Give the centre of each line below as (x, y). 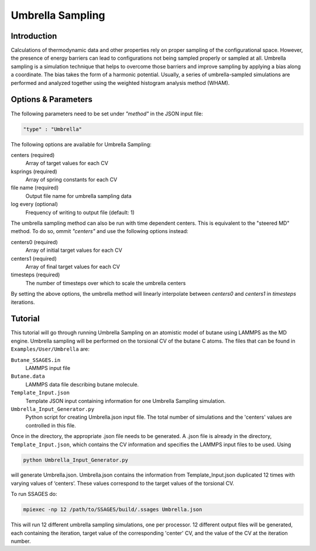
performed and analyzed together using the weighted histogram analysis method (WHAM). (120, 83)
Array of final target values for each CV (73, 266)
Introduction (34, 36)
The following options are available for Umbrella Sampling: (81, 144)
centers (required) (33, 155)
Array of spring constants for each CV (71, 180)
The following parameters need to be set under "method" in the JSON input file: (107, 114)
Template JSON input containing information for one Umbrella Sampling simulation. (126, 401)
